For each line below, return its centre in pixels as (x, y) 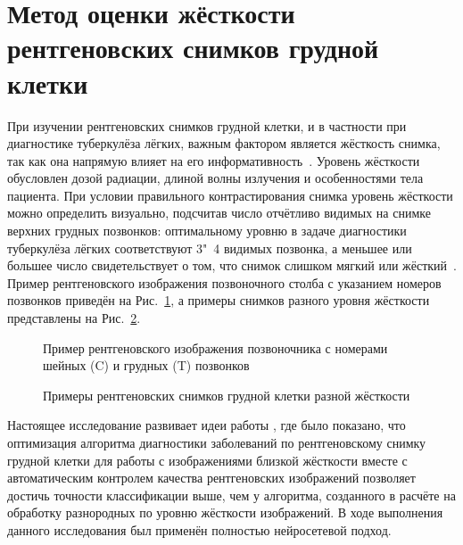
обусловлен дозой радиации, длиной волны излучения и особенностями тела (215, 178)
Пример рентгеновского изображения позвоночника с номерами (215, 347)
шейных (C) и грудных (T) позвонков (146, 365)
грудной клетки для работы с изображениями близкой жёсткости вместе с (207, 460)
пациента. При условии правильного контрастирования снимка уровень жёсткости (230, 195)
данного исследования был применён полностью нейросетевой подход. (199, 529)
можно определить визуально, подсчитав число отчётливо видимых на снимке (219, 213)
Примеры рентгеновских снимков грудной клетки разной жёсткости (227, 395)
